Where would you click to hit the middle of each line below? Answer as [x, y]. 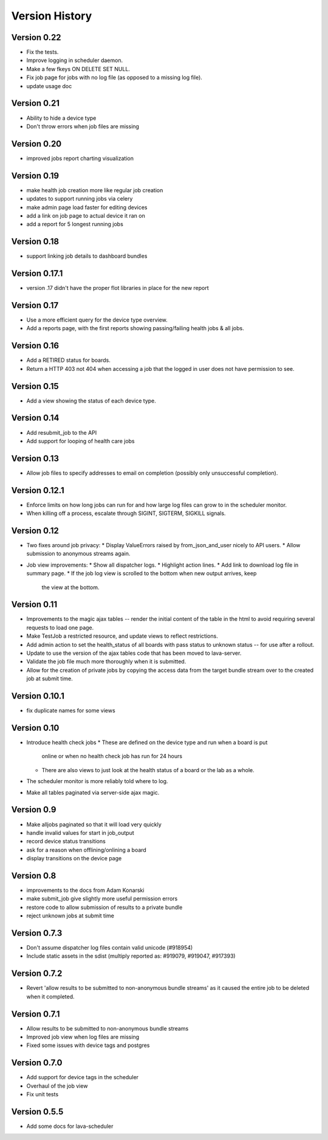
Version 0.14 [35, 418]
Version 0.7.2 [37, 974]
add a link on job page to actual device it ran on [86, 215]
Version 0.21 [36, 103]
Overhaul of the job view [57, 1086]
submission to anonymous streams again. [78, 554]
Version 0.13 [35, 458]
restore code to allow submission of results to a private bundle [104, 907]
